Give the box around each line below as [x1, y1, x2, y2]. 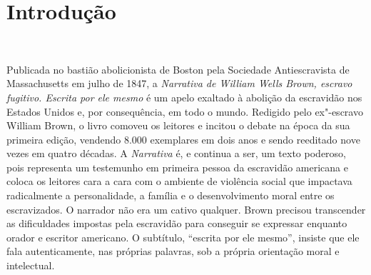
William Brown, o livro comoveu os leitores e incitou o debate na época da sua [6, 118, 350, 133]
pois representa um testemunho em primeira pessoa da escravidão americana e [6, 159, 348, 174]
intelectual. [6, 258, 55, 273]
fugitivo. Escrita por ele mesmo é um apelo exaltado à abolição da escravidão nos [6, 89, 362, 104]
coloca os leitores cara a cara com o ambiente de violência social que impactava [6, 174, 352, 189]
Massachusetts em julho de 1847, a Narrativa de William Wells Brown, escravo [6, 76, 352, 91]
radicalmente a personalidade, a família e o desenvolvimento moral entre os [6, 188, 335, 203]
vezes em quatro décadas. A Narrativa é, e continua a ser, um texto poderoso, [6, 146, 346, 161]
